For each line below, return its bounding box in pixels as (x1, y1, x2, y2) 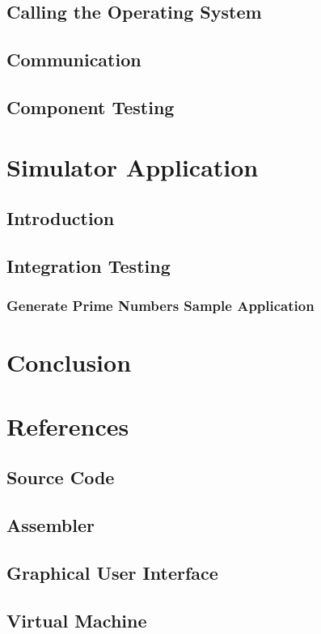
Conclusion (6, 346, 132, 379)
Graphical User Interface (6, 560, 218, 585)
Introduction (6, 206, 115, 231)
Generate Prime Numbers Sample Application (6, 296, 315, 316)
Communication (6, 47, 141, 72)
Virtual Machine (6, 607, 147, 632)
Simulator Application (6, 150, 259, 183)
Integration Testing (6, 253, 171, 278)
